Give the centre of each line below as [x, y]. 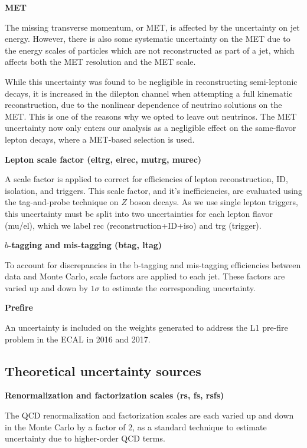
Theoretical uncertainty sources [103, 370]
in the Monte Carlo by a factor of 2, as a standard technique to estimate [136, 426]
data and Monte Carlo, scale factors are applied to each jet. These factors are [145, 276]
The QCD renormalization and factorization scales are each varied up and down [149, 415]
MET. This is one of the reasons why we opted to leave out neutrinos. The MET [151, 116]
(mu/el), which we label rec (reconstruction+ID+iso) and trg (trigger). [133, 225]
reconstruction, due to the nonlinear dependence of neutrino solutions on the [143, 105]
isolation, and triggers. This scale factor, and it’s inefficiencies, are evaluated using [153, 190]
